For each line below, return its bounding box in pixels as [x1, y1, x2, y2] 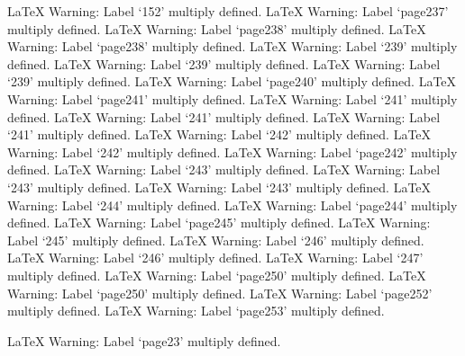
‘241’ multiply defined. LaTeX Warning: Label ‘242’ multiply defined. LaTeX [7, 125, 432, 144]
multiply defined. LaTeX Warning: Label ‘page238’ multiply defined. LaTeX [7, 19, 426, 38]
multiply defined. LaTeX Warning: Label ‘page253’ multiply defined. [7, 301, 385, 320]
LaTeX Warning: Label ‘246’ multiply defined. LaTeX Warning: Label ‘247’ [7, 248, 424, 267]
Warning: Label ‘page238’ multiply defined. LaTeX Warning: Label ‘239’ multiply [7, 37, 458, 56]
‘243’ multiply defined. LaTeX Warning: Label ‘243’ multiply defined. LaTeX [7, 177, 432, 196]
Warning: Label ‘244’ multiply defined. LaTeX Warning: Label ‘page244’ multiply [7, 195, 458, 214]
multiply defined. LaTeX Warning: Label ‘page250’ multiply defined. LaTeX [7, 265, 426, 284]
